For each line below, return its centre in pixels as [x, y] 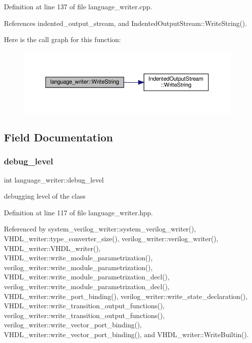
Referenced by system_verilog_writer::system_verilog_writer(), [100, 229]
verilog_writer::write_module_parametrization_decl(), [87, 286]
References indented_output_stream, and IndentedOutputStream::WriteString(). [126, 23]
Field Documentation [59, 137]
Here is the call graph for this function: [63, 39]
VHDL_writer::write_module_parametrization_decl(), [87, 277]
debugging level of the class [45, 196]
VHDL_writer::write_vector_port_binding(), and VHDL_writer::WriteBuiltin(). [126, 334]
